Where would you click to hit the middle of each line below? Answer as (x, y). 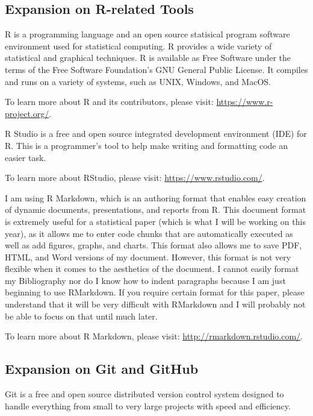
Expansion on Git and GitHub (102, 369)
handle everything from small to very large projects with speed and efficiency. (148, 405)
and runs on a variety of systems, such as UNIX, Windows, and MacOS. (138, 81)
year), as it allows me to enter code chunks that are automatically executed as (149, 233)
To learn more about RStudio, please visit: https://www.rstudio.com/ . (135, 178)
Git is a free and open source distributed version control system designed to (144, 394)
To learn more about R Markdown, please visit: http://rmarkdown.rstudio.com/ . (154, 336)
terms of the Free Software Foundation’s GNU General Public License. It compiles (156, 69)
